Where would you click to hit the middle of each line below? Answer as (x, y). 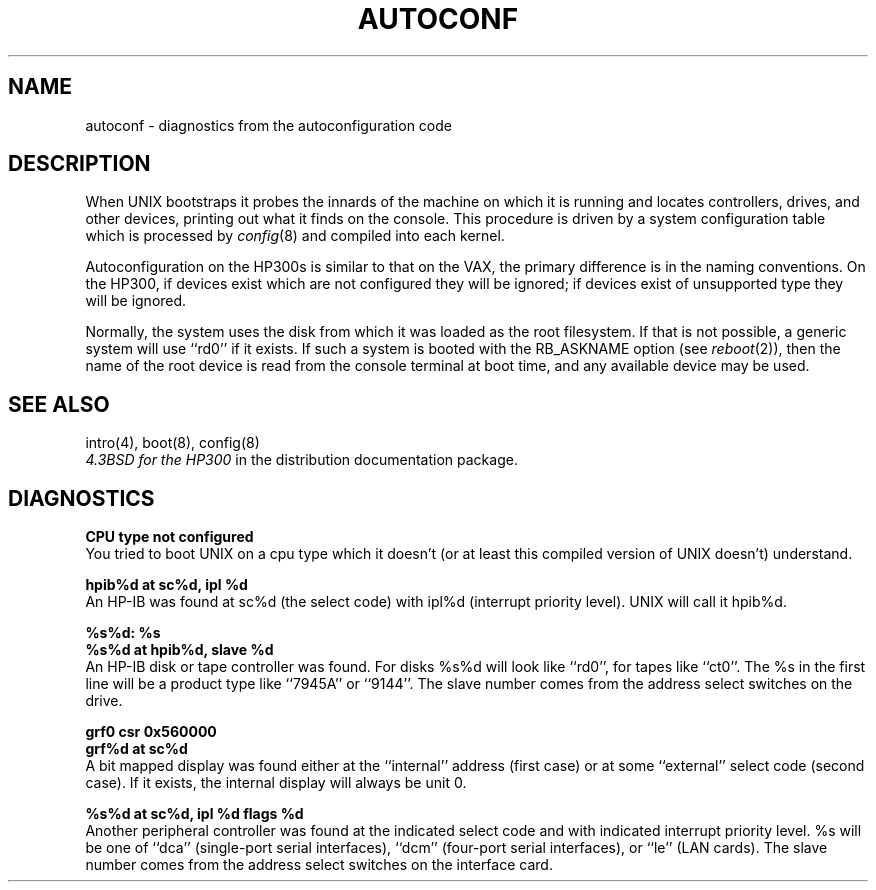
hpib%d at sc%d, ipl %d (166, 585)
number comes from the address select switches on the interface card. (319, 865)
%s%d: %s (123, 633)
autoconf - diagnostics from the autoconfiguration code (268, 125)
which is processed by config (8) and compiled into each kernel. (295, 236)
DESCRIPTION (79, 164)
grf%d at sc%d (136, 749)
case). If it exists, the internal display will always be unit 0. (276, 783)
